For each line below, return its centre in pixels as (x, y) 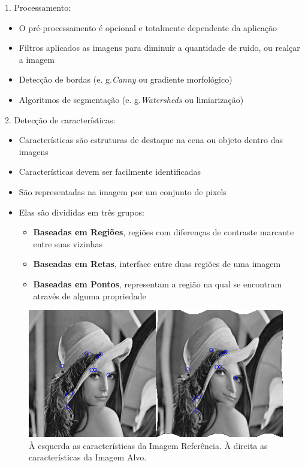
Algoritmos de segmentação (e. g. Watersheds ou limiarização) (131, 99)
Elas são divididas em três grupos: (81, 212)
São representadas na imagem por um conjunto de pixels (123, 191)
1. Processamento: (38, 7)
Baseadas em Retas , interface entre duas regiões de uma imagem (157, 264)
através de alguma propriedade (90, 295)
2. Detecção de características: (60, 119)
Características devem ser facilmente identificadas (110, 172)
